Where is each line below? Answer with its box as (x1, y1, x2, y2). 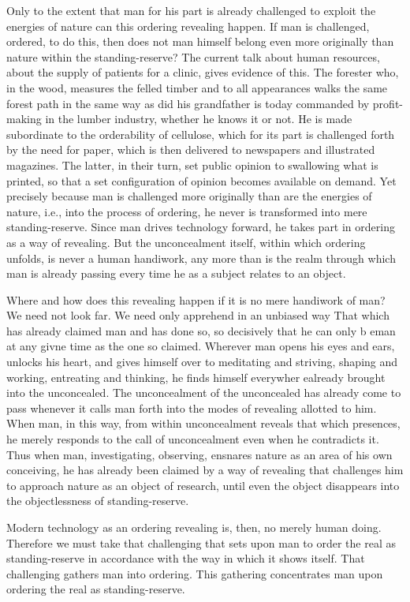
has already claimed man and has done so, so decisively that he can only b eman (6, 322, 396, 338)
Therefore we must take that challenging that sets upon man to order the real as (6, 534, 396, 551)
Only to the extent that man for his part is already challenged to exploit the (6, 2, 376, 18)
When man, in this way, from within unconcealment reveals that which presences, (6, 415, 401, 432)
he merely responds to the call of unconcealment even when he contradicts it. (6, 431, 379, 447)
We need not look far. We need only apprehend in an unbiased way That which (6, 307, 389, 323)
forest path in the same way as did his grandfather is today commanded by (6, 95, 370, 111)
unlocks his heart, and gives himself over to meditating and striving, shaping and (6, 353, 398, 370)
